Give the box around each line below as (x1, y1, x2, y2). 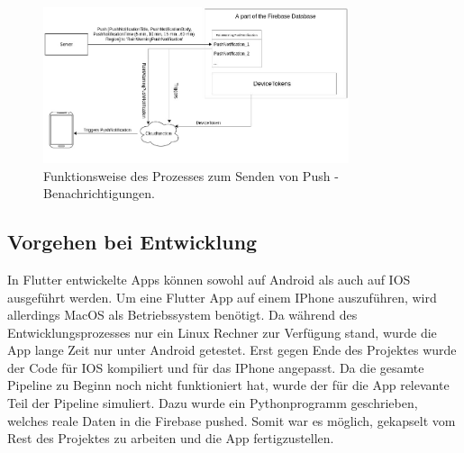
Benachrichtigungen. (43, 184, 155, 203)
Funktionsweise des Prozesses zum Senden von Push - (43, 166, 339, 185)
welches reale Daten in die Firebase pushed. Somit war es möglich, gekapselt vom (7, 411, 456, 430)
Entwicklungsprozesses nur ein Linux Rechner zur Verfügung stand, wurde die (7, 322, 437, 341)
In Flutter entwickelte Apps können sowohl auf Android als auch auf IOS (7, 269, 411, 288)
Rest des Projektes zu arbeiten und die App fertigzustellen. (7, 429, 334, 448)
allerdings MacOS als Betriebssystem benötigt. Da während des (7, 305, 358, 324)
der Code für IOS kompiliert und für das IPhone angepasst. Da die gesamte (7, 358, 424, 376)
